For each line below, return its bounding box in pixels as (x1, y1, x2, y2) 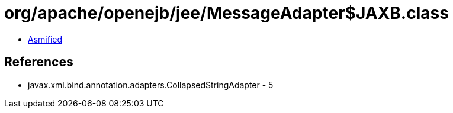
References (4, 54, 73, 70)
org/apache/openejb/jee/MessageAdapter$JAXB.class (4, 3, 449, 23)
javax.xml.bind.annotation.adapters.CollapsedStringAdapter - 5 (28, 79, 274, 90)
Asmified (28, 34, 63, 44)
